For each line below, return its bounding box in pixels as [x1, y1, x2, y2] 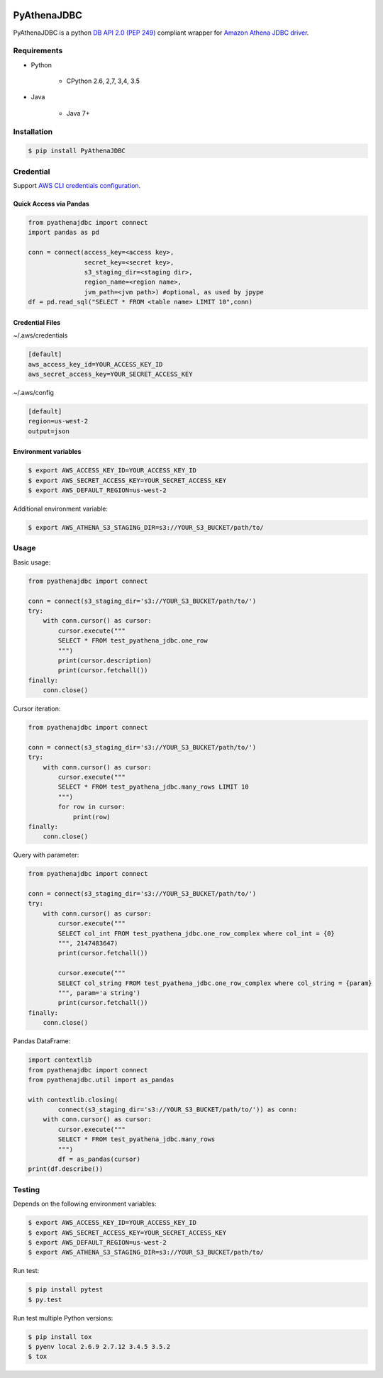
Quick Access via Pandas [13, 199, 90, 209]
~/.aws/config [13, 388, 55, 396]
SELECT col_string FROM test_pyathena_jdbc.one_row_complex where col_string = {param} [57, 979, 372, 987]
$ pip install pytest [28, 1286, 104, 1294]
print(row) [72, 813, 111, 821]
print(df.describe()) [28, 1165, 104, 1173]
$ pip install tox [28, 1333, 92, 1340]
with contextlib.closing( [28, 1096, 118, 1104]
